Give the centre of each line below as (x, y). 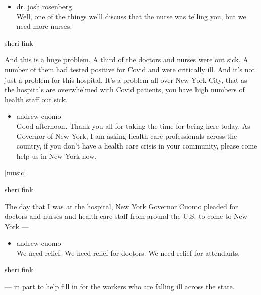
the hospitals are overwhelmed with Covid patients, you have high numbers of (125, 89)
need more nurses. (44, 26)
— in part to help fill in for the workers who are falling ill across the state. (120, 287)
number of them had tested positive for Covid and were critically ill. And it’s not (130, 69)
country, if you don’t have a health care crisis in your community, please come (137, 146)
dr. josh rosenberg (44, 6)
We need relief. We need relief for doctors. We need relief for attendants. (128, 252)
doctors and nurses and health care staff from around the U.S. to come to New (126, 216)
